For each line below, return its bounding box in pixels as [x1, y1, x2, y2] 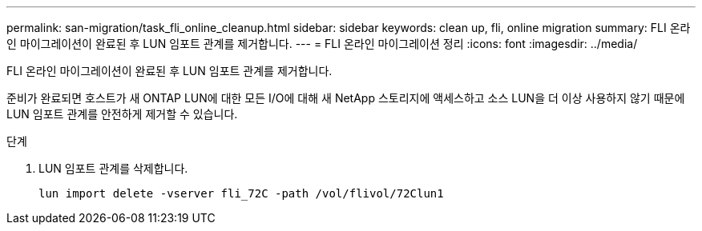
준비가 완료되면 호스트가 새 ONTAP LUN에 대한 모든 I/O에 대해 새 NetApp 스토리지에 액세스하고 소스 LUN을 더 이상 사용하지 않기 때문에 [6, 91, 685, 105]
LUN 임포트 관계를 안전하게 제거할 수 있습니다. [6, 107, 238, 121]
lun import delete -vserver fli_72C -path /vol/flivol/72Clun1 [38, 187, 444, 200]
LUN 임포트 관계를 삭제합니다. [38, 161, 188, 175]
